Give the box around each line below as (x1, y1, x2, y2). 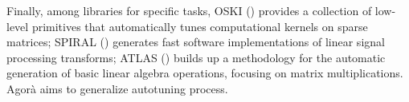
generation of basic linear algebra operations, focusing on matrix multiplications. (6, 65, 403, 81)
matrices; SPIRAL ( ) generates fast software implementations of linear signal (6, 33, 385, 50)
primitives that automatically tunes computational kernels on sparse (31, 18, 368, 34)
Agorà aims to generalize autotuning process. (6, 80, 228, 96)
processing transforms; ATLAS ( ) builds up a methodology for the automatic (6, 49, 386, 65)
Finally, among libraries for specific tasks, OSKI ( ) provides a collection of (6, 2, 372, 18)
